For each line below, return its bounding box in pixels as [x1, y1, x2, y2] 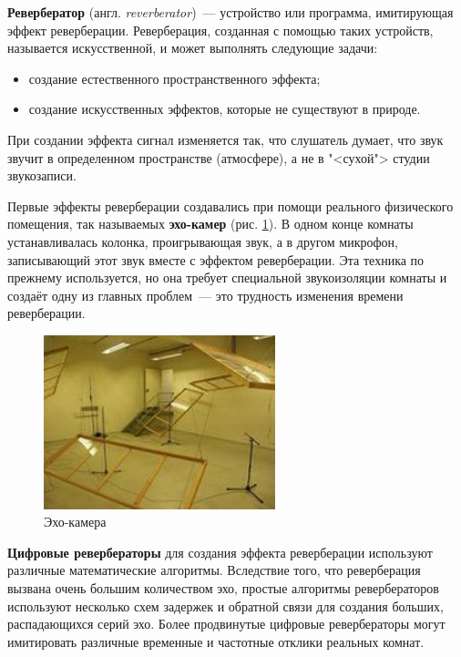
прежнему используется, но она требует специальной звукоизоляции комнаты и [7, 268, 447, 287]
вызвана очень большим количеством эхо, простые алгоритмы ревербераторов [7, 579, 439, 598]
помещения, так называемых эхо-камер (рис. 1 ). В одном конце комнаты [7, 214, 414, 233]
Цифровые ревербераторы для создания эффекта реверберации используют [7, 542, 433, 561]
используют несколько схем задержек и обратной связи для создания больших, [7, 596, 444, 615]
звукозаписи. [7, 166, 77, 185]
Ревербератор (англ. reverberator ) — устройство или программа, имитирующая [7, 3, 454, 21]
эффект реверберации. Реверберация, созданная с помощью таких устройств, [7, 20, 434, 39]
